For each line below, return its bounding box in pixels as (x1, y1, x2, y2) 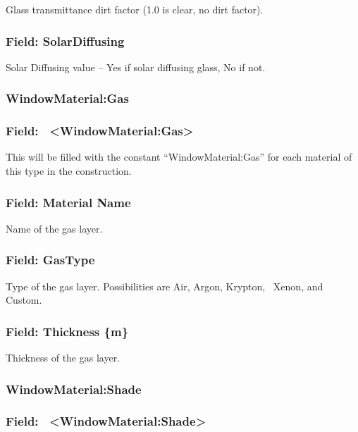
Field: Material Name (6, 193, 131, 211)
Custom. (6, 292, 42, 307)
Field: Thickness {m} (6, 322, 129, 340)
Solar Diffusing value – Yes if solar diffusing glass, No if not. (6, 59, 266, 74)
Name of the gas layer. (6, 221, 103, 235)
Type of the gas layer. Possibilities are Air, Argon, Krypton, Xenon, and (6, 278, 323, 293)
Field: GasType (6, 251, 95, 269)
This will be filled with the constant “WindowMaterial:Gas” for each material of (6, 149, 352, 164)
